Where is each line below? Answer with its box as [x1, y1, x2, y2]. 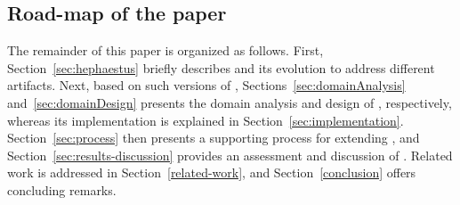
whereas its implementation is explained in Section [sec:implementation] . [7, 111, 404, 129]
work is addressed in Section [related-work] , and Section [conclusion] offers [7, 163, 416, 182]
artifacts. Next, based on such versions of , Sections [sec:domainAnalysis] [7, 76, 406, 94]
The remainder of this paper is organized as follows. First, [7, 41, 324, 60]
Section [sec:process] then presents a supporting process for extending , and [7, 128, 420, 147]
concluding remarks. [7, 180, 117, 199]
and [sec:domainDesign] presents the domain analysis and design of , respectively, [7, 93, 452, 111]
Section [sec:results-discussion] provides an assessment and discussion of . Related [7, 145, 453, 164]
